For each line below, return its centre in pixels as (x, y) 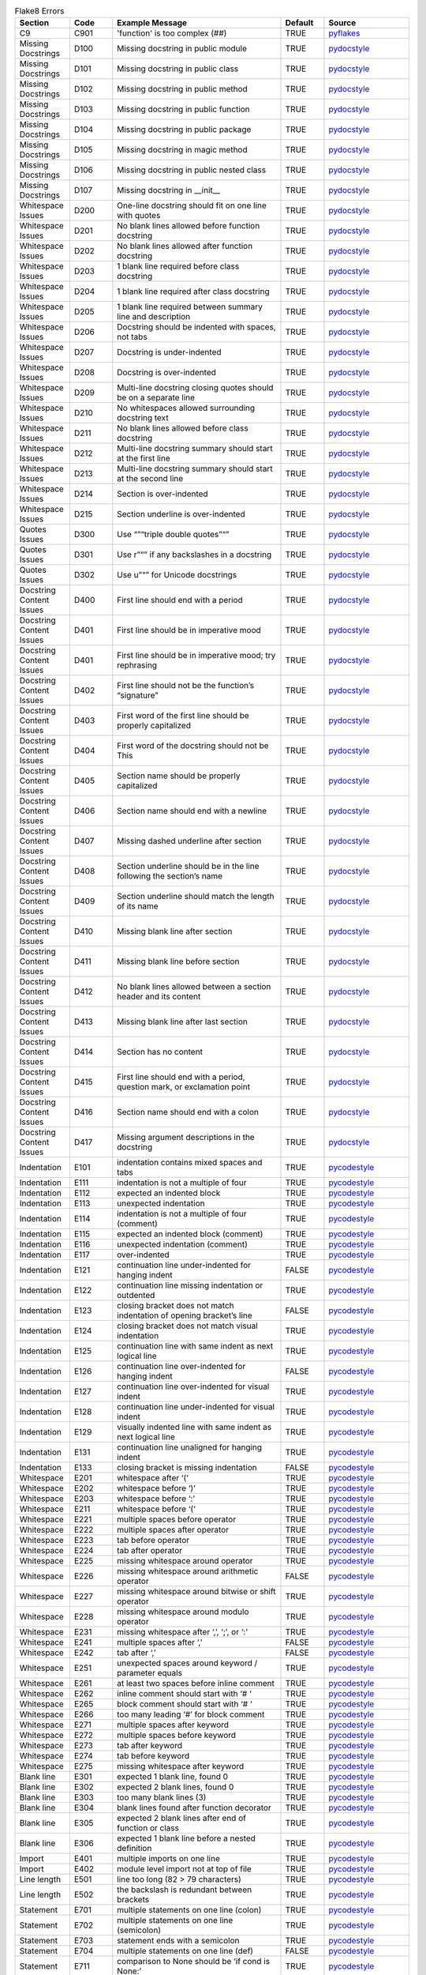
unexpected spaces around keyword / (187, 1663)
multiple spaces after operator (173, 1530)
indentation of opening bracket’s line (185, 1315)
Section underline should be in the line (188, 867)
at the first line (144, 458)
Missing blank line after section (175, 931)
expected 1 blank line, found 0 (173, 1777)
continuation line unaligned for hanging (190, 1447)
